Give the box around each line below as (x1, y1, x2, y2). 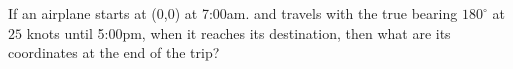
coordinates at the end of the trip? (8, 42, 220, 63)
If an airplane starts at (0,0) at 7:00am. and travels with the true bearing (8, 3, 458, 23)
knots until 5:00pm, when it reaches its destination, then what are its (26, 22, 451, 43)
